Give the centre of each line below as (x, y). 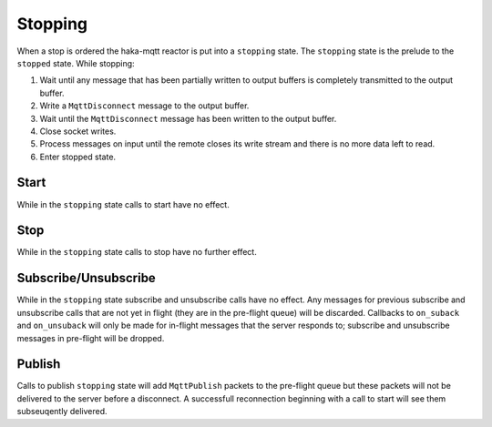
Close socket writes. (78, 131)
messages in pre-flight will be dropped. (91, 338)
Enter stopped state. (78, 157)
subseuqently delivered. (62, 412)
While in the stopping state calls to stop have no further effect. (137, 252)
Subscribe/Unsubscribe (87, 278)
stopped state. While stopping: (76, 63)
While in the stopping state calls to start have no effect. (123, 204)
